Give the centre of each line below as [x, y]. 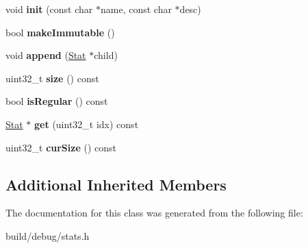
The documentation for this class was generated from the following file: [154, 213]
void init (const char [49, 9]
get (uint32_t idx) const [87, 124]
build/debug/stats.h [48, 235]
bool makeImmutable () [60, 32]
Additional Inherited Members [116, 184]
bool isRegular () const [57, 101]
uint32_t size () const [52, 78]
